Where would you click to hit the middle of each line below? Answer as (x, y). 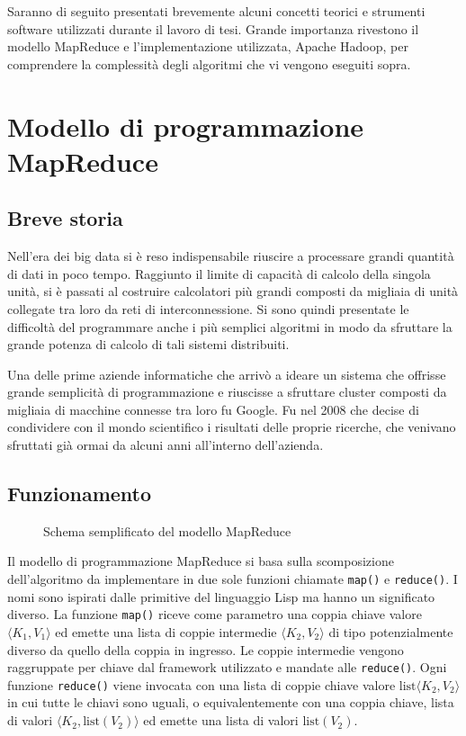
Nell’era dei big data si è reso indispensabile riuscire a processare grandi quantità (231, 256)
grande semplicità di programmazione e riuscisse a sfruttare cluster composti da (227, 392)
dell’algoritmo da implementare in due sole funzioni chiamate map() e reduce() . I (233, 579)
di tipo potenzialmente (391, 631)
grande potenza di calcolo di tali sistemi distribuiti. (148, 344)
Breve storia (65, 218)
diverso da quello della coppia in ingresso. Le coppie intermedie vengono (206, 649)
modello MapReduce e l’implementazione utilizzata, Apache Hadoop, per (208, 46)
